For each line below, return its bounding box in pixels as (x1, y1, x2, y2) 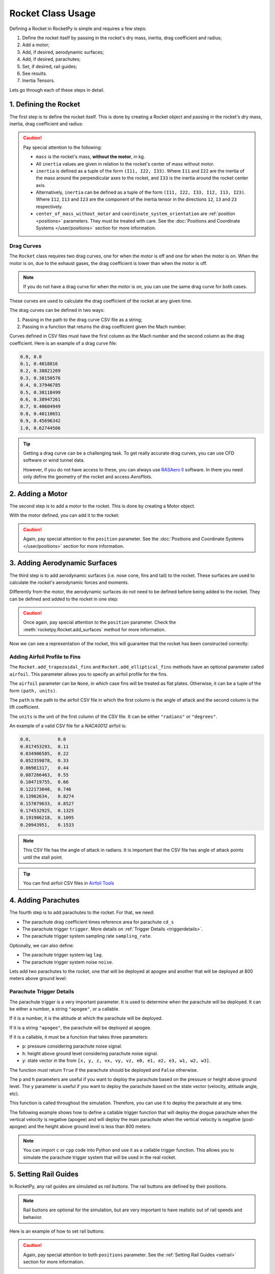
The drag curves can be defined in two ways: (9, 307, 104, 313)
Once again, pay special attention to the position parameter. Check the (23, 619, 176, 625)
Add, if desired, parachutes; (22, 56, 81, 62)
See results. (22, 70, 47, 76)
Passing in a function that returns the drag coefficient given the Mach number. (22, 324, 186, 330)
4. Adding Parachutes (9, 896, 80, 905)
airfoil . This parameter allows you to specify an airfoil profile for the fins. (9, 671, 168, 677)
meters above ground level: (9, 975, 67, 981)
